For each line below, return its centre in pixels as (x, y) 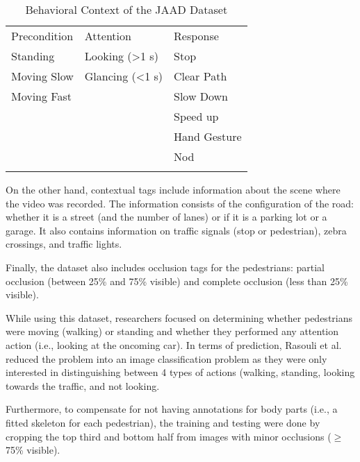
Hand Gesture (208, 136)
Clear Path (201, 76)
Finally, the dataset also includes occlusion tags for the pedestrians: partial (165, 267)
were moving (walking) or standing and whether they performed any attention (172, 331)
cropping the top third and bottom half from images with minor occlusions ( (169, 436)
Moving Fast (41, 96)
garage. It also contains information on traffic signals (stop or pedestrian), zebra (176, 230)
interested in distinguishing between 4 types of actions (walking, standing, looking (180, 372)
